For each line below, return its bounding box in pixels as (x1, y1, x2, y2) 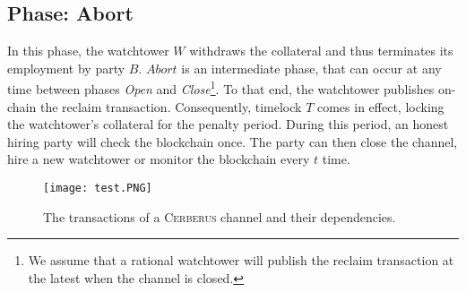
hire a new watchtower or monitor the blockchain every (7, 150, 310, 168)
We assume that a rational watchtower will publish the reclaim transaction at (28, 251, 454, 270)
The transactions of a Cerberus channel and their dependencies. (43, 207, 396, 226)
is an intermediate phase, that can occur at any (181, 58, 442, 77)
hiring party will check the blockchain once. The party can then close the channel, (7, 132, 458, 150)
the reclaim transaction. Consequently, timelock (39, 97, 302, 116)
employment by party (7, 58, 125, 77)
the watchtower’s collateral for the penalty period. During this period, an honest (7, 115, 449, 133)
